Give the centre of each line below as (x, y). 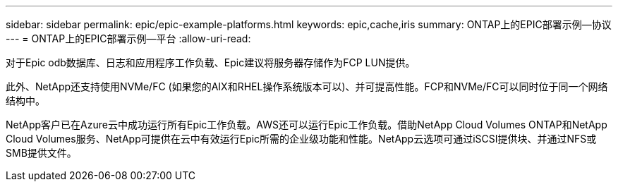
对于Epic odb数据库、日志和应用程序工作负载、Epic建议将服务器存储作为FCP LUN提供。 (211, 62)
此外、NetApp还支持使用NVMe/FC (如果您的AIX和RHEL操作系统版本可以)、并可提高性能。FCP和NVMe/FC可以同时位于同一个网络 (307, 86)
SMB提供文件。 (41, 153)
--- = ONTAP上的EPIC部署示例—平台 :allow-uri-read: (128, 38)
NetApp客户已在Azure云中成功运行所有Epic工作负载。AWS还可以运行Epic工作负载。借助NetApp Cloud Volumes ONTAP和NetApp (307, 125)
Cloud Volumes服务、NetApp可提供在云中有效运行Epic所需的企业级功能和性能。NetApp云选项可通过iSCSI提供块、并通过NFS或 (301, 139)
